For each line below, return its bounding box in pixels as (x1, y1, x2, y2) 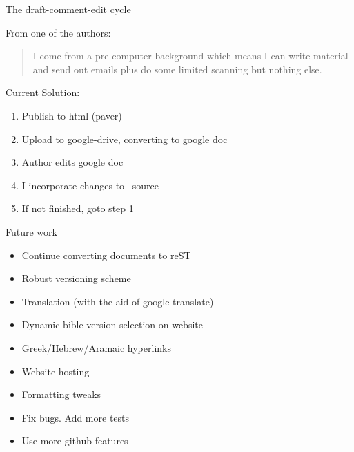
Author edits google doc (21, 155, 124, 169)
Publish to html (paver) (21, 108, 122, 122)
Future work (6, 224, 57, 238)
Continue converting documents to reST (21, 247, 191, 262)
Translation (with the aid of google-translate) (21, 294, 214, 308)
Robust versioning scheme (21, 271, 131, 285)
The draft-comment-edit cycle (6, 2, 131, 16)
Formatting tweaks (21, 387, 101, 402)
